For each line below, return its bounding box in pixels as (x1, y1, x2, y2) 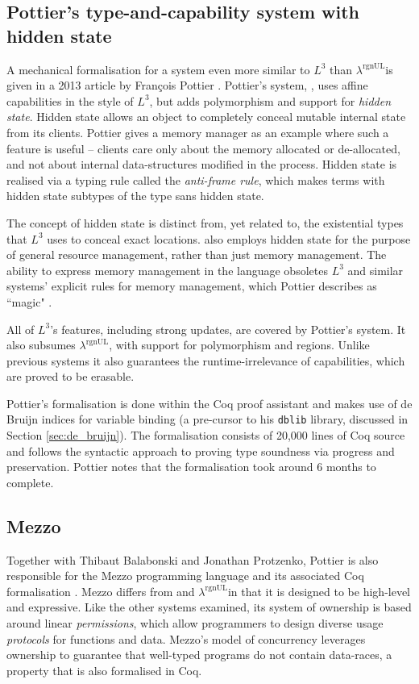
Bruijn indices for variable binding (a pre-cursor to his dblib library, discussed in (6, 411, 409, 427)
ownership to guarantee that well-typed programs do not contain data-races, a (6, 646, 392, 663)
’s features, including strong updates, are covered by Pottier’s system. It (50, 320, 406, 337)
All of (6, 320, 35, 337)
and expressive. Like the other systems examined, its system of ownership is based (6, 598, 412, 615)
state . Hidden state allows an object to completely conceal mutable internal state (6, 108, 406, 125)
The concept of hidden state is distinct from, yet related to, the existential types (6, 214, 404, 231)
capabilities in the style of (6, 92, 134, 109)
